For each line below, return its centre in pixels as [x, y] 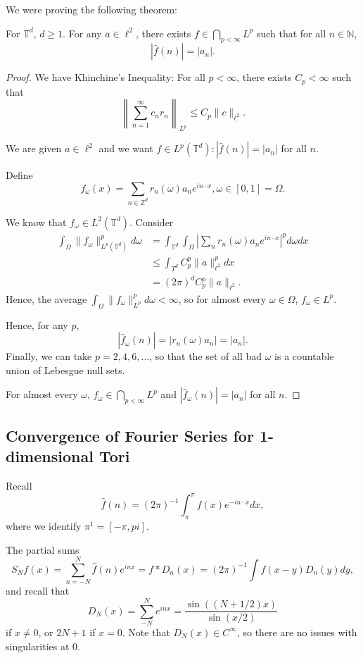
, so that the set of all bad [206, 356]
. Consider [152, 222]
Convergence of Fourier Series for [130, 435]
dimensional [50, 456]
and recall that [38, 591]
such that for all [291, 33]
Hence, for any [37, 324]
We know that [36, 222]
